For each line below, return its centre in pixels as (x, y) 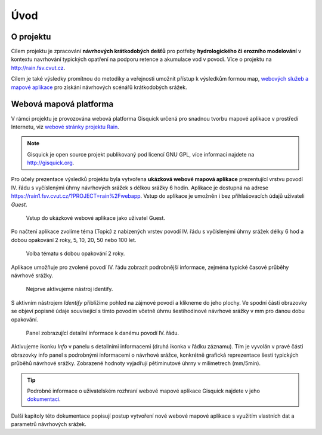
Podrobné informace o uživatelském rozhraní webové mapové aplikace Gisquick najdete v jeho (144, 391)
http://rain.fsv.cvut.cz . (38, 68)
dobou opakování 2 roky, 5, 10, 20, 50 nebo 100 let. (74, 240)
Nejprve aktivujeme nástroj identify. (69, 289)
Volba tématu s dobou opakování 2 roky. (75, 253)
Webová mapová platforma (62, 104)
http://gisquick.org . (51, 163)
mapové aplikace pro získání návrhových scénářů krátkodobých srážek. (99, 87)
